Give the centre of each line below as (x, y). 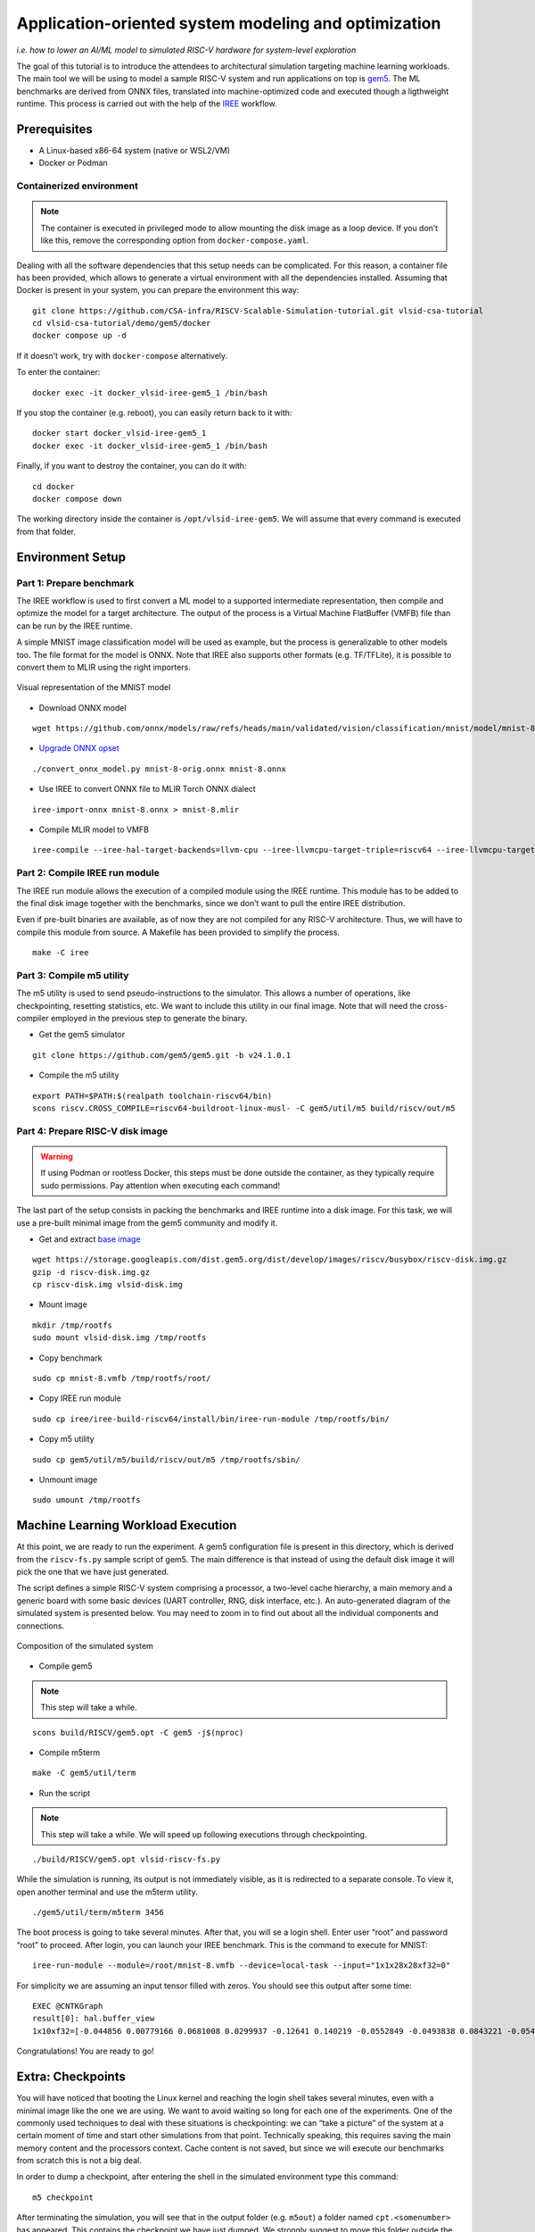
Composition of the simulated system (85, 1646)
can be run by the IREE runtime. (74, 626)
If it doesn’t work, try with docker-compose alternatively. (122, 355)
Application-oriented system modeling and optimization (229, 23)
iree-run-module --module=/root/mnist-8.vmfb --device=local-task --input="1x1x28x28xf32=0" (242, 1965)
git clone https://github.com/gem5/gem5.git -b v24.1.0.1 (162, 1055)
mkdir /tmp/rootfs (73, 1325)
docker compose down (77, 499)
